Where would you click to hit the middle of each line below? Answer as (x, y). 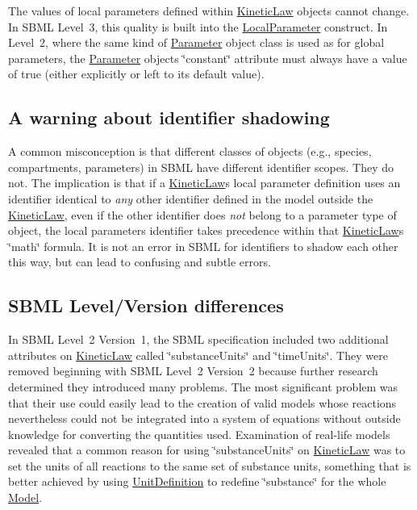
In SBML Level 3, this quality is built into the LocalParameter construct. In (198, 26)
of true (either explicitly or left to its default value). (136, 74)
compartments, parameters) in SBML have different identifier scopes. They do (201, 167)
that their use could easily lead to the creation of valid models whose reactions (202, 402)
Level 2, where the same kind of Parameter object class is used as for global (196, 42)
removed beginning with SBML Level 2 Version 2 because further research (193, 371)
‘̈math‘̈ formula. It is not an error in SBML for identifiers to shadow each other (203, 246)
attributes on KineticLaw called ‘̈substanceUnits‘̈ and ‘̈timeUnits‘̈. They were (198, 355)
